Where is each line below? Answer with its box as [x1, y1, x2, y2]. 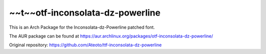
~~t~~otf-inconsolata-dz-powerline [9, 7, 161, 18]
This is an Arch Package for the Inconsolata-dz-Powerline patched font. [9, 24, 155, 30]
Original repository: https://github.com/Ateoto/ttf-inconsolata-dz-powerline [9, 42, 162, 48]
